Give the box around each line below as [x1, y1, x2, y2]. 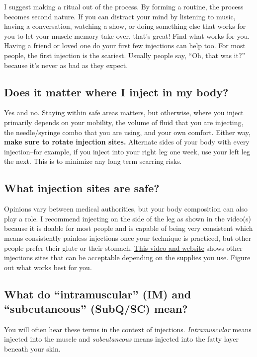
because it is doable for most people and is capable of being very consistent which [4, 223, 253, 233]
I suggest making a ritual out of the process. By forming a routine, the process [4, 1, 244, 11]
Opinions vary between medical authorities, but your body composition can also [4, 204, 248, 214]
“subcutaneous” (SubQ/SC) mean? [4, 301, 188, 316]
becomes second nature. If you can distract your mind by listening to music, [4, 11, 236, 21]
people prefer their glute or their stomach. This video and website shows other [4, 242, 243, 253]
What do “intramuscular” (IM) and [4, 286, 191, 301]
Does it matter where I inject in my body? [4, 84, 229, 99]
